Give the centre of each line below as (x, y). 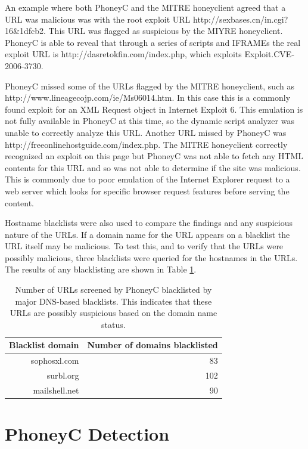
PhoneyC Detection (87, 434)
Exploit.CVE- (270, 54)
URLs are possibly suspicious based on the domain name (113, 313)
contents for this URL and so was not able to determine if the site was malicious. (153, 167)
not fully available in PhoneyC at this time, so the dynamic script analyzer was (150, 121)
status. (113, 324)
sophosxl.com (55, 360)
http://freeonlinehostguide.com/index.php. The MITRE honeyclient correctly (146, 144)
